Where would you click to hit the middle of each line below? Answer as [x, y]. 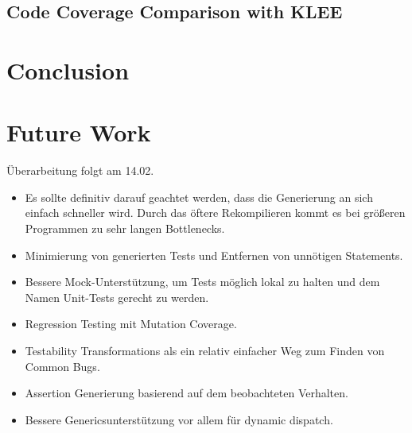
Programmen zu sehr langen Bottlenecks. [125, 228]
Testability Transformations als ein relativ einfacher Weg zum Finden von [205, 351]
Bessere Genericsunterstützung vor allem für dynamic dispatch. [179, 419]
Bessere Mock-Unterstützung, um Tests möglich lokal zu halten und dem [202, 282]
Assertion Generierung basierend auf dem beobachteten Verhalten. [187, 393]
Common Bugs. [62, 366]
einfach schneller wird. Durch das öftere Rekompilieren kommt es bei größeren [215, 213]
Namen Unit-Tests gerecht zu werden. [117, 297]
